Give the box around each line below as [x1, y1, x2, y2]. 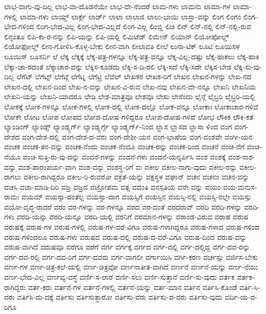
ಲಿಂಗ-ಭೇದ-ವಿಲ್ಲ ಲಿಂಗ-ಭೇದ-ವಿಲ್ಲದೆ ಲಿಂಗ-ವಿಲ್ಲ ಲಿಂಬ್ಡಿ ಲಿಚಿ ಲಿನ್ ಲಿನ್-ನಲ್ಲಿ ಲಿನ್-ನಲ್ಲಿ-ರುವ [36, 21, 252, 32]
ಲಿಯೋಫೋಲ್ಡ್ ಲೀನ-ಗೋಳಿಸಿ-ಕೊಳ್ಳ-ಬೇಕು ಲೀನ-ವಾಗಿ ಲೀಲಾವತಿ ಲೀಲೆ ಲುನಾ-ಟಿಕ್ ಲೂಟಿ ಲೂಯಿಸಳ [4, 41, 240, 52]
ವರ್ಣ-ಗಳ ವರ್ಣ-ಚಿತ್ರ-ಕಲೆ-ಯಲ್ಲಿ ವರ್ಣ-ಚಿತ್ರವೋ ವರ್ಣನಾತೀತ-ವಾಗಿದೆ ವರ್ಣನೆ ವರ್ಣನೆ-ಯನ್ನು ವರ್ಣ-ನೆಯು [4, 261, 258, 272]
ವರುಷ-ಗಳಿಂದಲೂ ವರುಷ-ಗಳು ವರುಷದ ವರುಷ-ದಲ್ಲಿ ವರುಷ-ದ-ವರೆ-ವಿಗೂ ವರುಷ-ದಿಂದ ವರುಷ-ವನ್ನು [4, 231, 247, 242]
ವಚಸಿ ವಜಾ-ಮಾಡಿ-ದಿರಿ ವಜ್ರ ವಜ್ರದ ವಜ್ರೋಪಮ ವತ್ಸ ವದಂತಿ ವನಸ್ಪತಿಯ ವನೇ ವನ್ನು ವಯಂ [4, 181, 221, 192]
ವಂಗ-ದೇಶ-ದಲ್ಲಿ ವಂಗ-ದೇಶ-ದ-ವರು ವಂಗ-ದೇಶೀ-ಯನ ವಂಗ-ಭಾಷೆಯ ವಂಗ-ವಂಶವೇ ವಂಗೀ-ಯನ [22, 131, 253, 142]
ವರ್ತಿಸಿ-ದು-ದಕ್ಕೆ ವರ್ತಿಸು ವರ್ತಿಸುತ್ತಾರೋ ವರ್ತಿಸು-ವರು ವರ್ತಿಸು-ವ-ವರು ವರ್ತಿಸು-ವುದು [17, 291, 222, 302]
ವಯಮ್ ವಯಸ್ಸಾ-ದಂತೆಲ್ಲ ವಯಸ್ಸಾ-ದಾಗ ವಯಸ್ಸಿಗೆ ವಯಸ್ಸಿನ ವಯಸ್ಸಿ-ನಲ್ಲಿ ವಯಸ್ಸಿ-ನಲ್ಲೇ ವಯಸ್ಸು [21, 191, 252, 202]
